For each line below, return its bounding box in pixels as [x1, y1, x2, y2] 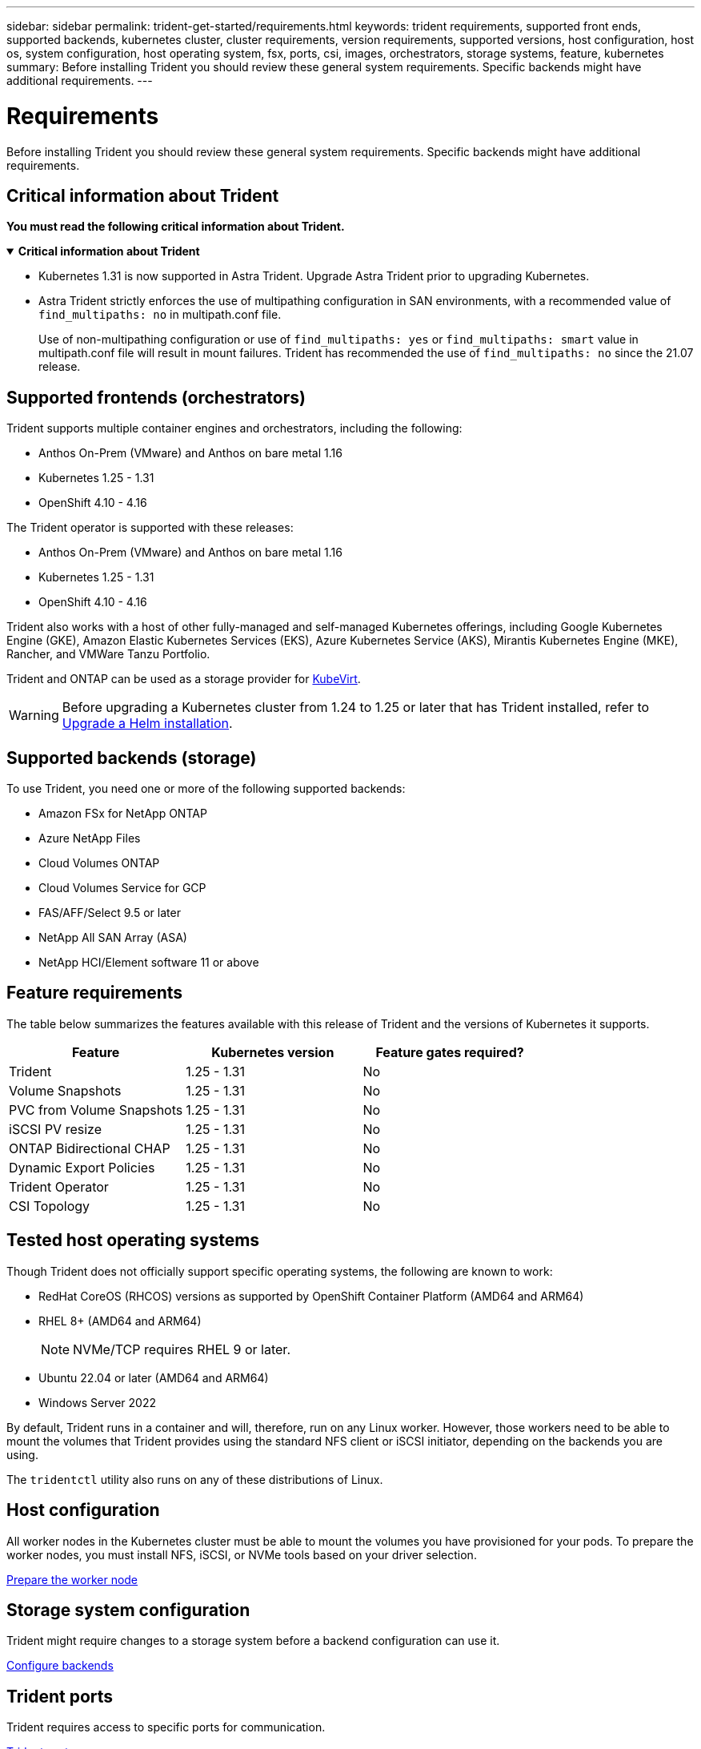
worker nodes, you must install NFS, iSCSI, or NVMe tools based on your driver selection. [6, 1547, 477, 1562]
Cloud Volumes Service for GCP [38, 881, 206, 895]
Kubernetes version [211, 1043, 334, 1060]
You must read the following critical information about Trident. [6, 219, 345, 234]
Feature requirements [6, 983, 183, 1003]
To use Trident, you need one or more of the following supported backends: [6, 782, 406, 796]
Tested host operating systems [6, 1230, 260, 1251]
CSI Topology [9, 1197, 90, 1214]
